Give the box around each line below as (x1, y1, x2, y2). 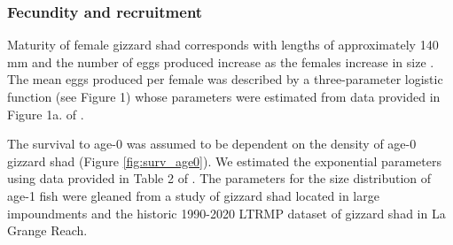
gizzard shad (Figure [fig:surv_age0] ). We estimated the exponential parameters (7, 151, 441, 170)
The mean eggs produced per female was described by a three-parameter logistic (7, 70, 443, 88)
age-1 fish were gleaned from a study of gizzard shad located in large (7, 186, 379, 204)
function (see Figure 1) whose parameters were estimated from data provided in (7, 88, 441, 105)
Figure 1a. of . (7, 104, 84, 123)
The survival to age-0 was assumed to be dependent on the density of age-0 (7, 134, 417, 153)
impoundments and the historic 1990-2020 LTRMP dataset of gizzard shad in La (7, 203, 446, 222)
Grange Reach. (7, 221, 88, 240)
